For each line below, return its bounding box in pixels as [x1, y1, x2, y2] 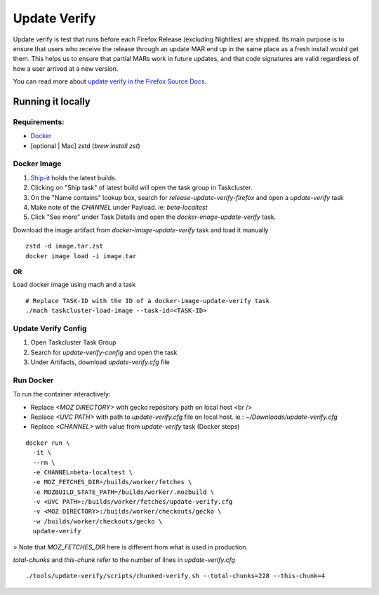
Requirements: [13, 116, 65, 126]
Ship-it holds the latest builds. [30, 173, 117, 182]
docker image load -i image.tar [25, 252, 137, 260]
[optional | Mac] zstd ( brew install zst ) [30, 141, 140, 150]
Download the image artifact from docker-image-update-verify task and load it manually [13, 225, 269, 234]
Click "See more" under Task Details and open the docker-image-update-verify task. [30, 213, 277, 221]
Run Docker [13, 375, 54, 385]
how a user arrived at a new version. [13, 64, 119, 73]
